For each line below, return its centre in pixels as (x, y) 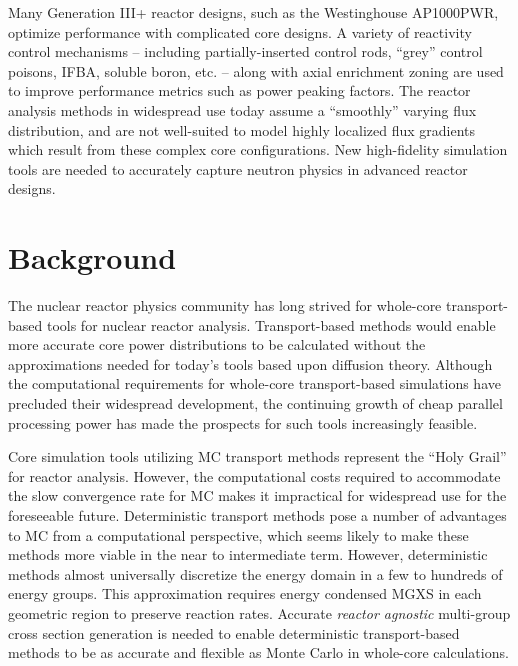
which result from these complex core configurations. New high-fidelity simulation (258, 149)
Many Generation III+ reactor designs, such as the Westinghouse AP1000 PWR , (253, 12)
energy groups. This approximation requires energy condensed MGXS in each (245, 593)
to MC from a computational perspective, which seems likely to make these (238, 534)
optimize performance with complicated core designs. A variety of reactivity (240, 31)
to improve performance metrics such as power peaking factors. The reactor (239, 90)
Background (92, 257)
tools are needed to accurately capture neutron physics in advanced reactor (238, 168)
